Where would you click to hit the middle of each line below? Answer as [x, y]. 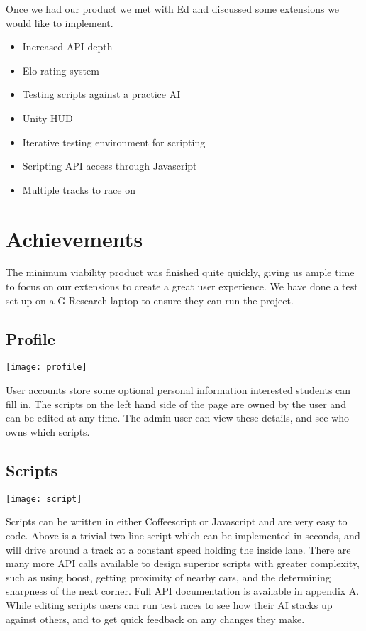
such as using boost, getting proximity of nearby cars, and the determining [168, 577]
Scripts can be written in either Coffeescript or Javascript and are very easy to [177, 521]
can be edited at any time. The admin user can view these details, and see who [178, 418]
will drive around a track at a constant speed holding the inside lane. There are [178, 549]
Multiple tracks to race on [79, 189]
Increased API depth [67, 46]
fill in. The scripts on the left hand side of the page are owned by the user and [176, 404]
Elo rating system [61, 70]
